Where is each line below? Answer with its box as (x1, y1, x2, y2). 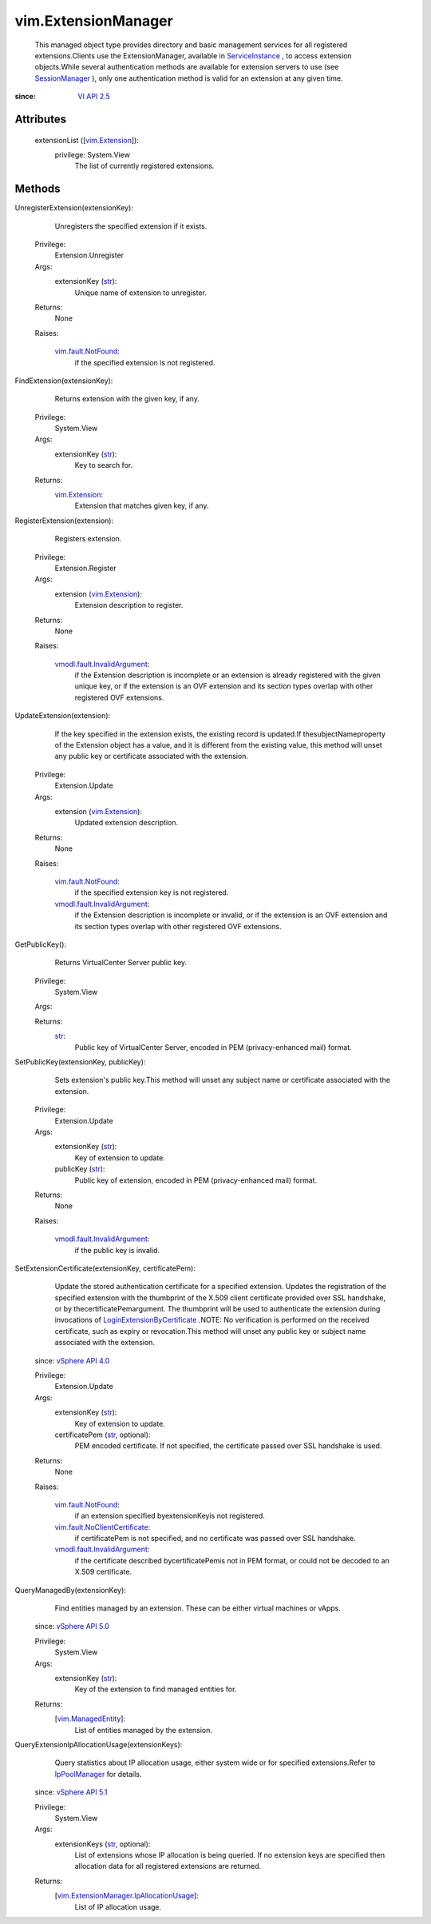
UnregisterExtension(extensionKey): (14, 203, 133, 213)
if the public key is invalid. (74, 1245, 160, 1255)
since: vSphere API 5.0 (34, 1622, 109, 1631)
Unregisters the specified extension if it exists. (54, 221, 208, 231)
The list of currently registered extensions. (74, 161, 215, 171)
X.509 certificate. (74, 1567, 132, 1577)
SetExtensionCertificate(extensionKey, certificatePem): (14, 1263, 196, 1273)
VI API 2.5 (77, 92, 111, 102)
